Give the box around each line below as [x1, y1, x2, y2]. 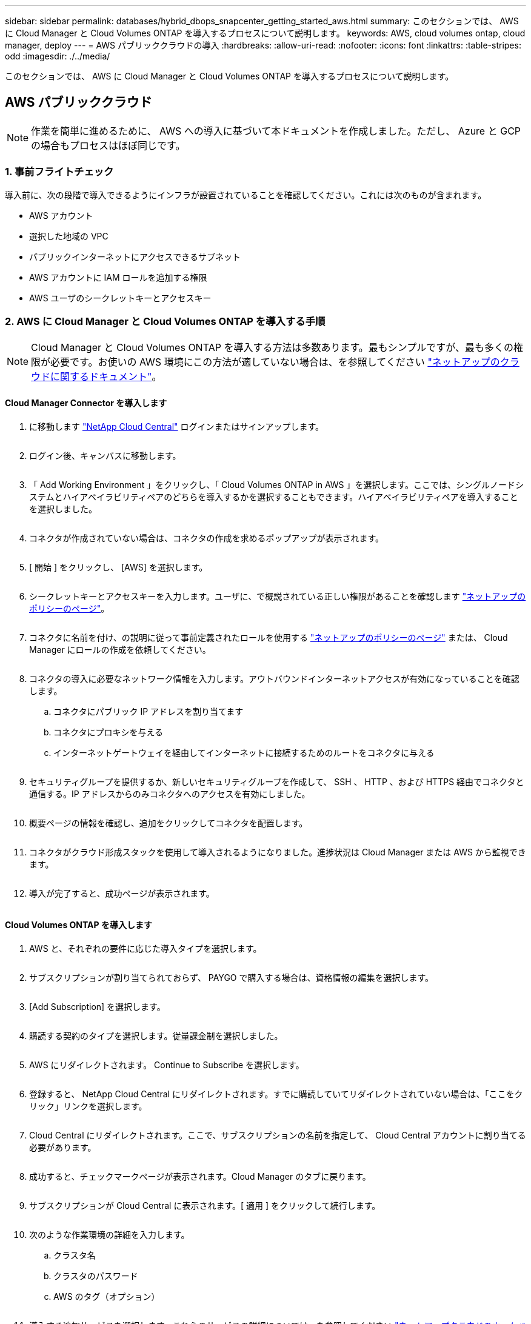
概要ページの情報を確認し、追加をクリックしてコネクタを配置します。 [29, 817, 308, 828]
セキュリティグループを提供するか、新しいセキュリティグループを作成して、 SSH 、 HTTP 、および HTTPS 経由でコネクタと [29, 776, 524, 787]
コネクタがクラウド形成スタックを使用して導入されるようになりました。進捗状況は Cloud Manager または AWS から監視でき [29, 846, 526, 857]
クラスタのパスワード [53, 1270, 138, 1281]
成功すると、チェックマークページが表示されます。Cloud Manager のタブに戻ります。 [29, 1171, 371, 1182]
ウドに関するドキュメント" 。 [31, 370, 162, 383]
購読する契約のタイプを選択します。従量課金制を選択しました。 [29, 1030, 283, 1041]
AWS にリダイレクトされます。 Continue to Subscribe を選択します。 [29, 1059, 304, 1070]
